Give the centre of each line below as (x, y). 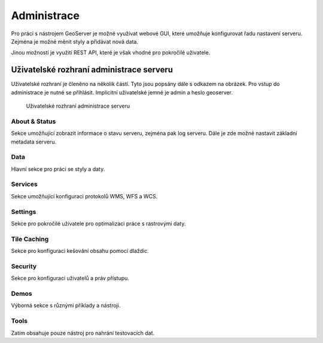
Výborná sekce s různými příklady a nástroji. (66, 305)
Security (24, 266)
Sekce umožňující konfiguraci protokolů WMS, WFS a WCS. (84, 196)
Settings (24, 212)
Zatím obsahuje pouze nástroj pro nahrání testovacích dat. (83, 333)
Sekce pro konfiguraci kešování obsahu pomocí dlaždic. (80, 251)
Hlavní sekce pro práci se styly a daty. (58, 169)
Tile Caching (30, 239)
